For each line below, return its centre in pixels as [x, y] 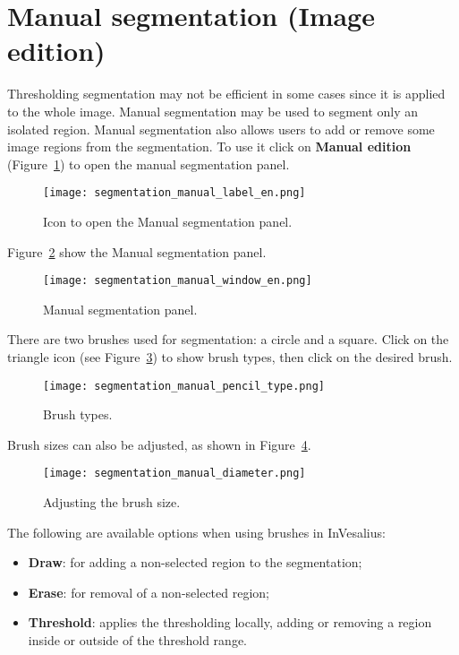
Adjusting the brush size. [112, 502]
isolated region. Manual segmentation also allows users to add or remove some [221, 129]
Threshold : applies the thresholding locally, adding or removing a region [230, 622]
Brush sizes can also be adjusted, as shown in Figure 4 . [159, 444]
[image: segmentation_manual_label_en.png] [174, 193]
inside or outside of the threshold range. [137, 640]
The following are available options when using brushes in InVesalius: [196, 532]
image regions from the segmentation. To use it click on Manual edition [209, 147]
